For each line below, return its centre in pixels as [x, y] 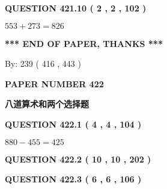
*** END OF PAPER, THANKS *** [84, 43]
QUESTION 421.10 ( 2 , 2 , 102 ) [76, 8]
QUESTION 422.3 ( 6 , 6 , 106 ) [73, 179]
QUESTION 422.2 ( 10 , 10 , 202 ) [78, 159]
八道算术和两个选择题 [47, 104]
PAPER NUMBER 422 [54, 83]
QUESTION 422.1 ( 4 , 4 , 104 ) [73, 124]
